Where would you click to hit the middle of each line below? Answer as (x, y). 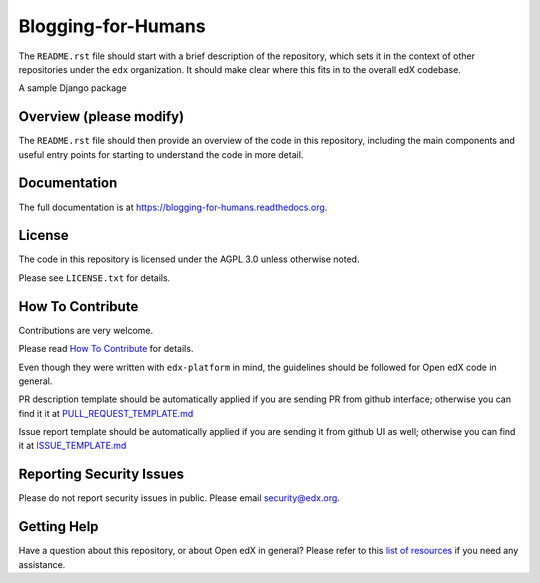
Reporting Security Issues (101, 474)
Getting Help (58, 526)
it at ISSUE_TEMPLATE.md (72, 446)
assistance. (42, 564)
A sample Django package (72, 88)
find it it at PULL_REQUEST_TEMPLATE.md (106, 413)
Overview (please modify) (101, 116)
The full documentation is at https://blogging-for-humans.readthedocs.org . (173, 207)
